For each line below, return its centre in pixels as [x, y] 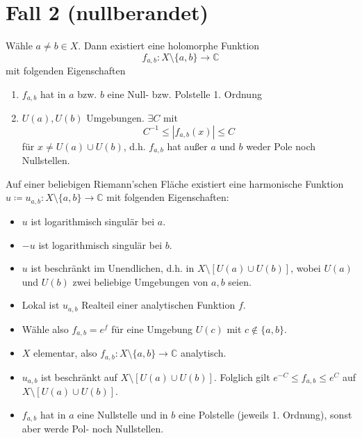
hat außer [187, 146]
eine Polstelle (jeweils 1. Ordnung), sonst [265, 414]
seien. [240, 281]
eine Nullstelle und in [123, 414]
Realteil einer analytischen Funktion [158, 305]
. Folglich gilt [242, 376]
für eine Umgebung [152, 328]
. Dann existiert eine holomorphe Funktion [169, 46]
